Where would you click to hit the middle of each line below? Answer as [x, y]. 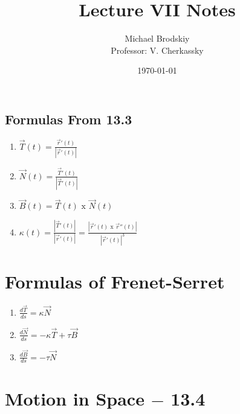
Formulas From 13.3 [69, 119]
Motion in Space [75, 398]
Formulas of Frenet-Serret [115, 281]
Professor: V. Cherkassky [157, 50]
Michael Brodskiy [157, 38]
